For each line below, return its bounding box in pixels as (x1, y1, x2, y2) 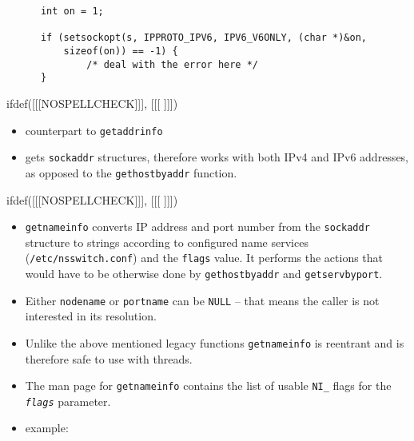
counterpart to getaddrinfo (25, 121, 163, 138)
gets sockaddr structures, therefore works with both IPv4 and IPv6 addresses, (25, 149, 409, 165)
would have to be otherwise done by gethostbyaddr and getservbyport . (25, 265, 383, 281)
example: (25, 419, 69, 436)
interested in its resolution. (25, 308, 157, 324)
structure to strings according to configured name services (25, 233, 309, 250)
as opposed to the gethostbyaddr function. (25, 164, 237, 181)
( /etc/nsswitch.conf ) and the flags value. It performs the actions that (25, 249, 384, 266)
